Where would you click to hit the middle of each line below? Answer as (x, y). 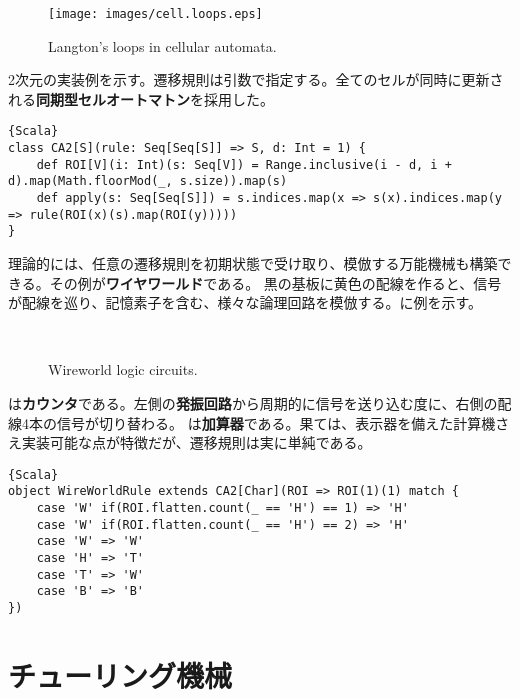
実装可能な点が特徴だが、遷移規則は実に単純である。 (196, 442)
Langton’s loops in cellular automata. (162, 45)
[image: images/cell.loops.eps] (155, 14)
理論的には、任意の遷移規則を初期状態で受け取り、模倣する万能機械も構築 (253, 263)
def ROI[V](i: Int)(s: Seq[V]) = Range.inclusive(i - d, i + (244, 164)
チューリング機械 (120, 674)
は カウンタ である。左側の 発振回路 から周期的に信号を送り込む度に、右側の (253, 403)
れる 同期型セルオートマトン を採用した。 (141, 98)
